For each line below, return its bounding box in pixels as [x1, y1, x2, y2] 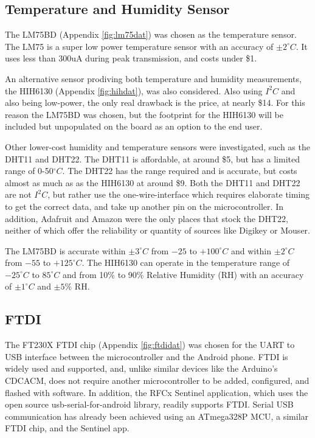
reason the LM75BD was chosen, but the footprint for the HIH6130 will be [5, 108, 283, 120]
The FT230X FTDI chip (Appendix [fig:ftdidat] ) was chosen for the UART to [5, 338, 295, 351]
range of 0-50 [5, 164, 54, 177]
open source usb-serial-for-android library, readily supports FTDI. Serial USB [5, 398, 294, 411]
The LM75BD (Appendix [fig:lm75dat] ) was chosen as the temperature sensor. [5, 28, 297, 41]
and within [230, 244, 272, 257]
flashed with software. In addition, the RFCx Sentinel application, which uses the [5, 386, 308, 398]
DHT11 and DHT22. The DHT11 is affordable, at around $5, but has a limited [5, 152, 300, 165]
